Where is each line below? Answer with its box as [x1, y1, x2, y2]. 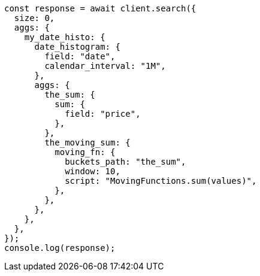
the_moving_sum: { [44, 138, 131, 147]
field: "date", [44, 51, 116, 61]
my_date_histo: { [24, 32, 105, 42]
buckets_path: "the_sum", [65, 157, 186, 166]
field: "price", [65, 109, 141, 119]
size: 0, [14, 13, 55, 23]
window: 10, [65, 166, 120, 176]
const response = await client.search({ [4, 4, 196, 13]
